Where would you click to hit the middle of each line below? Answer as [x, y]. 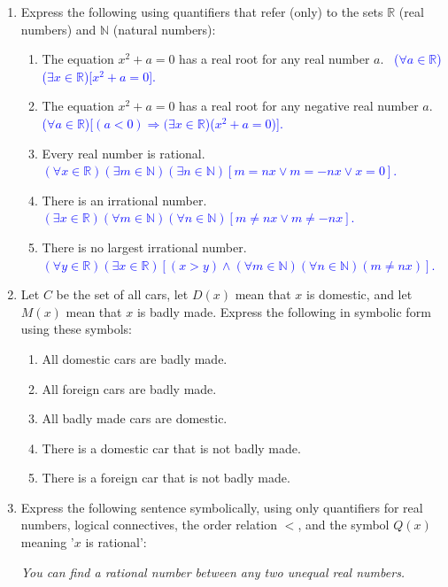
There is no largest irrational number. [144, 247]
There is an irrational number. [124, 200]
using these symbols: [76, 329]
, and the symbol [344, 525]
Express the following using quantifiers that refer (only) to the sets [202, 12]
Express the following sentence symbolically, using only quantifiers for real [222, 507]
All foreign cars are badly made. [129, 388]
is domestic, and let [359, 294]
